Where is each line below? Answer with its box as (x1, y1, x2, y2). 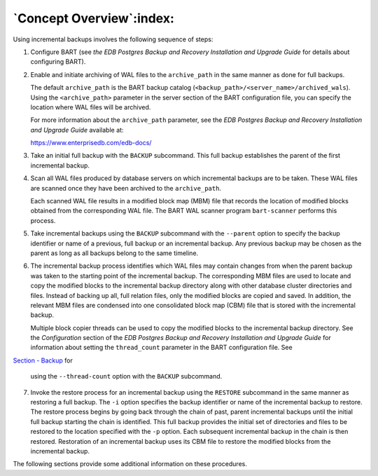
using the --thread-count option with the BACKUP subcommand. (30, 372, 223, 381)
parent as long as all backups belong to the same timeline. (30, 249, 199, 257)
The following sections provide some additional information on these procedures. (13, 460, 248, 468)
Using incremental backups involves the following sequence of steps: (13, 35, 213, 43)
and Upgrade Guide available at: (30, 125, 124, 134)
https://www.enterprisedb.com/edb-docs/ (30, 139, 152, 147)
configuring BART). (30, 57, 86, 66)
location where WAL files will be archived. (30, 102, 151, 111)
